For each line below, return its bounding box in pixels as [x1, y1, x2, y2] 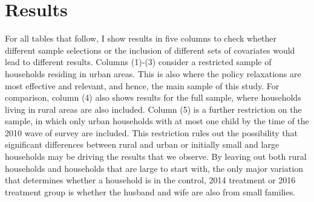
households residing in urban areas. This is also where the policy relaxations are [5, 67, 301, 80]
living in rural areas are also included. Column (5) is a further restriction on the [5, 103, 302, 115]
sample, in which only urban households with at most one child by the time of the [5, 115, 309, 127]
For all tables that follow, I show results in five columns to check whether [5, 32, 277, 45]
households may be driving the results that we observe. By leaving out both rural [5, 150, 307, 163]
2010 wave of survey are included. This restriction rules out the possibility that [5, 126, 298, 139]
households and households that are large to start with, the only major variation [5, 162, 303, 174]
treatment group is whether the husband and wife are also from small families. [5, 185, 296, 198]
